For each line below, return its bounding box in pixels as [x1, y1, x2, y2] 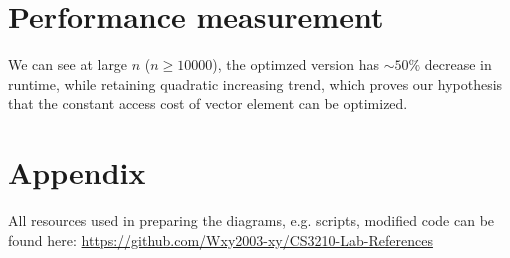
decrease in [424, 54, 492, 75]
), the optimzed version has [212, 54, 379, 75]
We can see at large [8, 54, 128, 75]
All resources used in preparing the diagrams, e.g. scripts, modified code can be [8, 210, 495, 231]
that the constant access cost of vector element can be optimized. [8, 93, 408, 114]
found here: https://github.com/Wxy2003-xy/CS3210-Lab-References [8, 229, 433, 250]
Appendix [8, 152, 146, 193]
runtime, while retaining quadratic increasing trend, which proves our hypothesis [8, 73, 503, 94]
